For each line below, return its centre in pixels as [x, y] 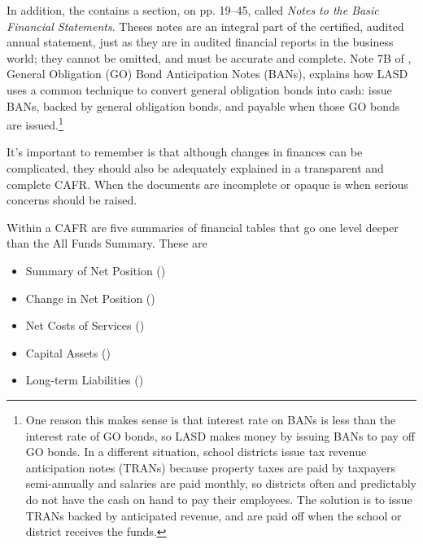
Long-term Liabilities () [85, 380]
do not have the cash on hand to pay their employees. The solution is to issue [219, 499]
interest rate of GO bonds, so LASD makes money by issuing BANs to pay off [220, 435]
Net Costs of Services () [85, 325]
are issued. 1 [35, 123]
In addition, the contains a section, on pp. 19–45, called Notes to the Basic [193, 10]
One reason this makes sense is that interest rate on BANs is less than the [211, 419]
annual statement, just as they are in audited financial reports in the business [200, 42]
